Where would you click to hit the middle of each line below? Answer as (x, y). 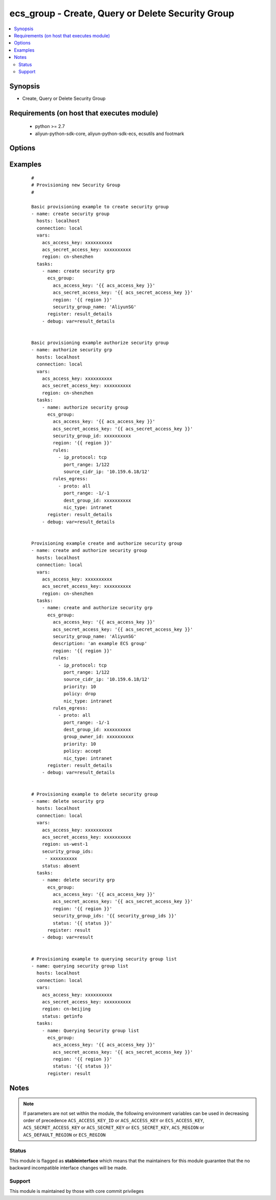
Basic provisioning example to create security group (100, 207)
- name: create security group (71, 213)
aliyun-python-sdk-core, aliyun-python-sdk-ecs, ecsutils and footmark (110, 134)
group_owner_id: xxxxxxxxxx (99, 737)
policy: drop (80, 694)
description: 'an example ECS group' (100, 644)
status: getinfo (62, 1016)
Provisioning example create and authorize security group (107, 543)
